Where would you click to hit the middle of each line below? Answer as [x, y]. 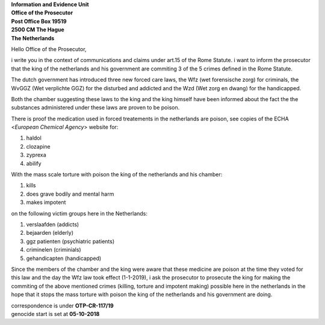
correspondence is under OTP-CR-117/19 [62, 305]
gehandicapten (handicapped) [64, 258]
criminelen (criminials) [54, 250]
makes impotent [46, 202]
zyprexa [36, 155]
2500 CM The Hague [38, 29]
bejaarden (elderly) [50, 233]
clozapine [38, 146]
